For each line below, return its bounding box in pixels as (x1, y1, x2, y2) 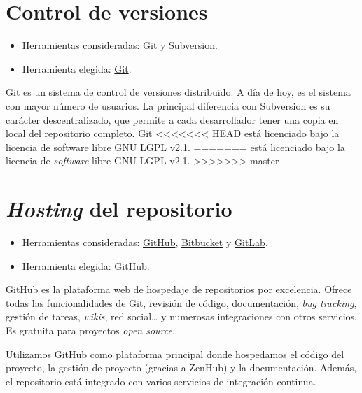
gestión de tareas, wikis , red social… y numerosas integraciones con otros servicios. (6, 309, 357, 324)
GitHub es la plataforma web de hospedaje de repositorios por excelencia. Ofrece (6, 282, 352, 296)
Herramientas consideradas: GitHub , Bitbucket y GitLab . (22, 235, 268, 249)
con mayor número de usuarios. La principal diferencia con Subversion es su (6, 98, 330, 113)
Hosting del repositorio (6, 194, 232, 224)
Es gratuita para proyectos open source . (6, 322, 175, 337)
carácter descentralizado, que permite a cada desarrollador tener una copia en (6, 112, 339, 127)
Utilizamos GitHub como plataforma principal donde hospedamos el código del (6, 346, 344, 361)
